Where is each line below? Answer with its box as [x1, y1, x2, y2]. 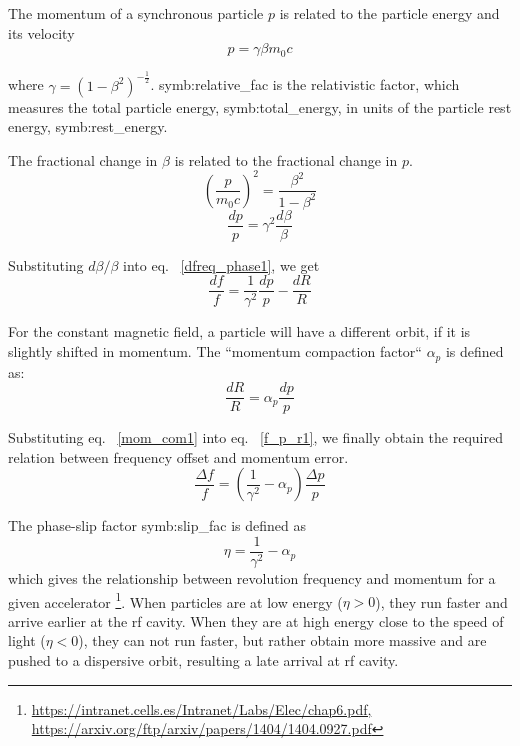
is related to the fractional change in [174, 149, 398, 170]
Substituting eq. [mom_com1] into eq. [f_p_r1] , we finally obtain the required [8, 427, 503, 448]
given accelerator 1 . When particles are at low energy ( [8, 588, 343, 612]
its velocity [8, 22, 75, 43]
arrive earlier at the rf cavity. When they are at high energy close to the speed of [8, 610, 504, 631]
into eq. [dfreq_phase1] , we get [123, 254, 320, 275]
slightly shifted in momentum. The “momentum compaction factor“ [8, 341, 422, 362]
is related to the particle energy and [279, 3, 500, 23]
